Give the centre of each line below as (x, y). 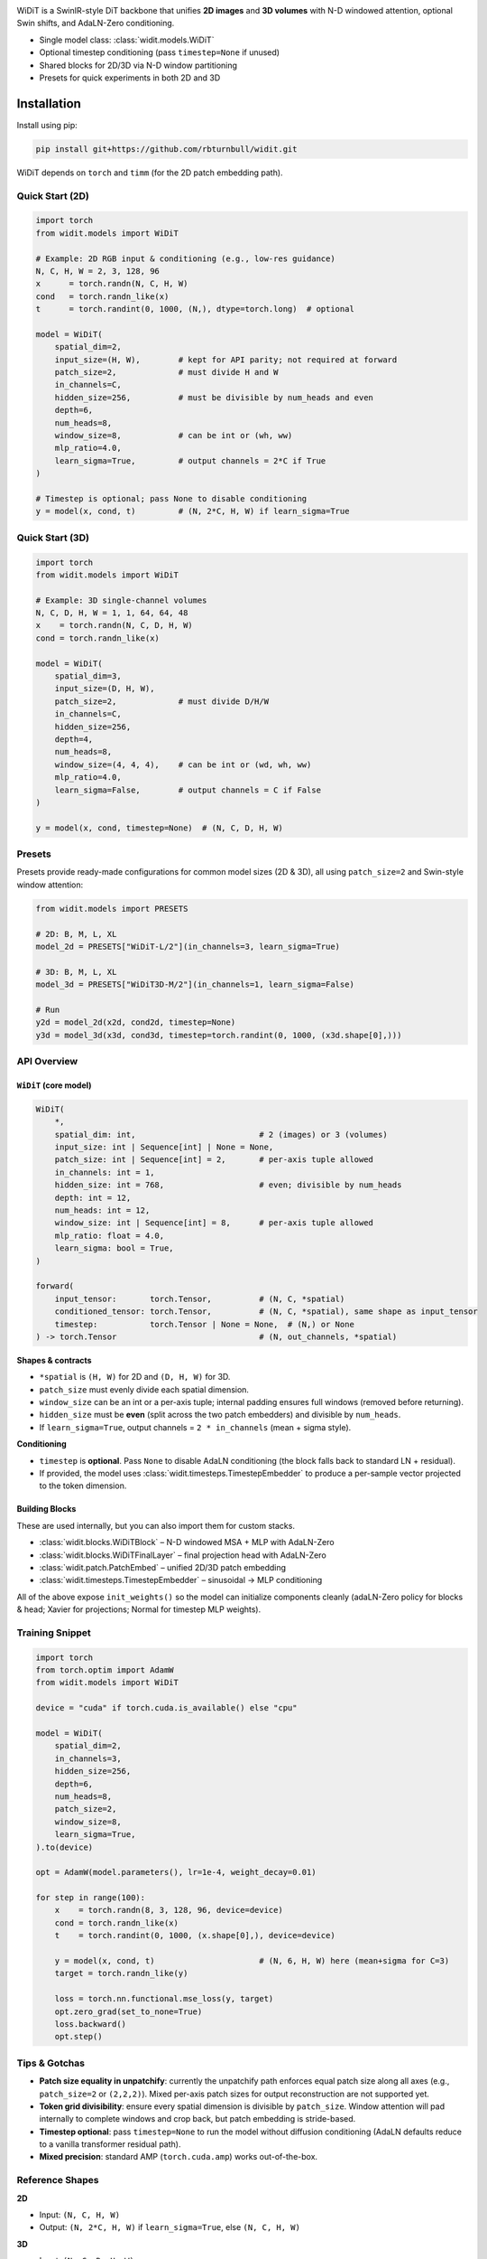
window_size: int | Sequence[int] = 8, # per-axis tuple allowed (214, 1223)
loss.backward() (90, 2024)
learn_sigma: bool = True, (115, 1248)
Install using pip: (47, 125)
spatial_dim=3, (88, 676)
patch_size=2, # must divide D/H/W (162, 701)
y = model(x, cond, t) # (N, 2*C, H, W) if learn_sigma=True (193, 511)
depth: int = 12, (93, 1198)
